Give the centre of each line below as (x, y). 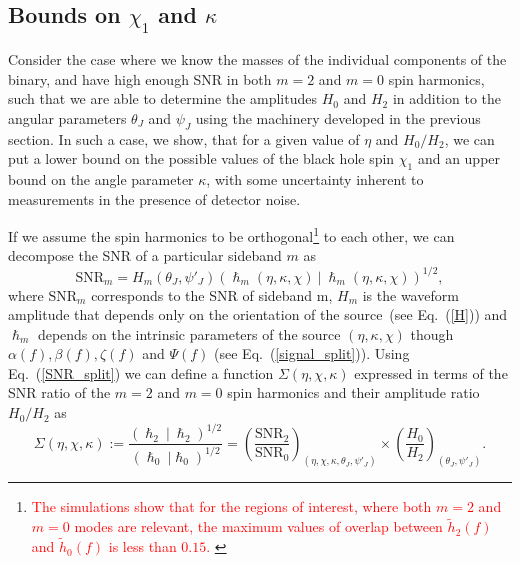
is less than (142, 546)
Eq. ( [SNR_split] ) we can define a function (141, 372)
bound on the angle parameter (101, 178)
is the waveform (410, 294)
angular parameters (67, 117)
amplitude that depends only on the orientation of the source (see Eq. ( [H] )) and (258, 314)
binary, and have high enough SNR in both (140, 78)
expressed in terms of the (431, 372)
